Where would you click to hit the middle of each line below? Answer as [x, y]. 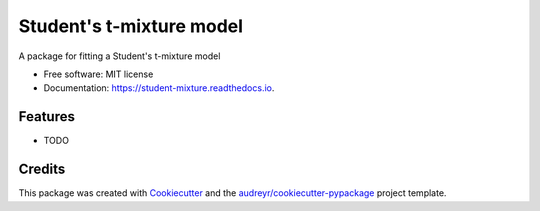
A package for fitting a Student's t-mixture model [119, 56]
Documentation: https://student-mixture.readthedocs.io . [159, 88]
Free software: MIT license [98, 74]
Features [46, 116]
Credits [42, 169]
